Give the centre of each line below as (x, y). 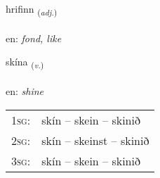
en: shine (25, 91)
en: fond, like (34, 38)
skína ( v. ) (25, 63)
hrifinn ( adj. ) (32, 9)
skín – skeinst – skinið (95, 140)
